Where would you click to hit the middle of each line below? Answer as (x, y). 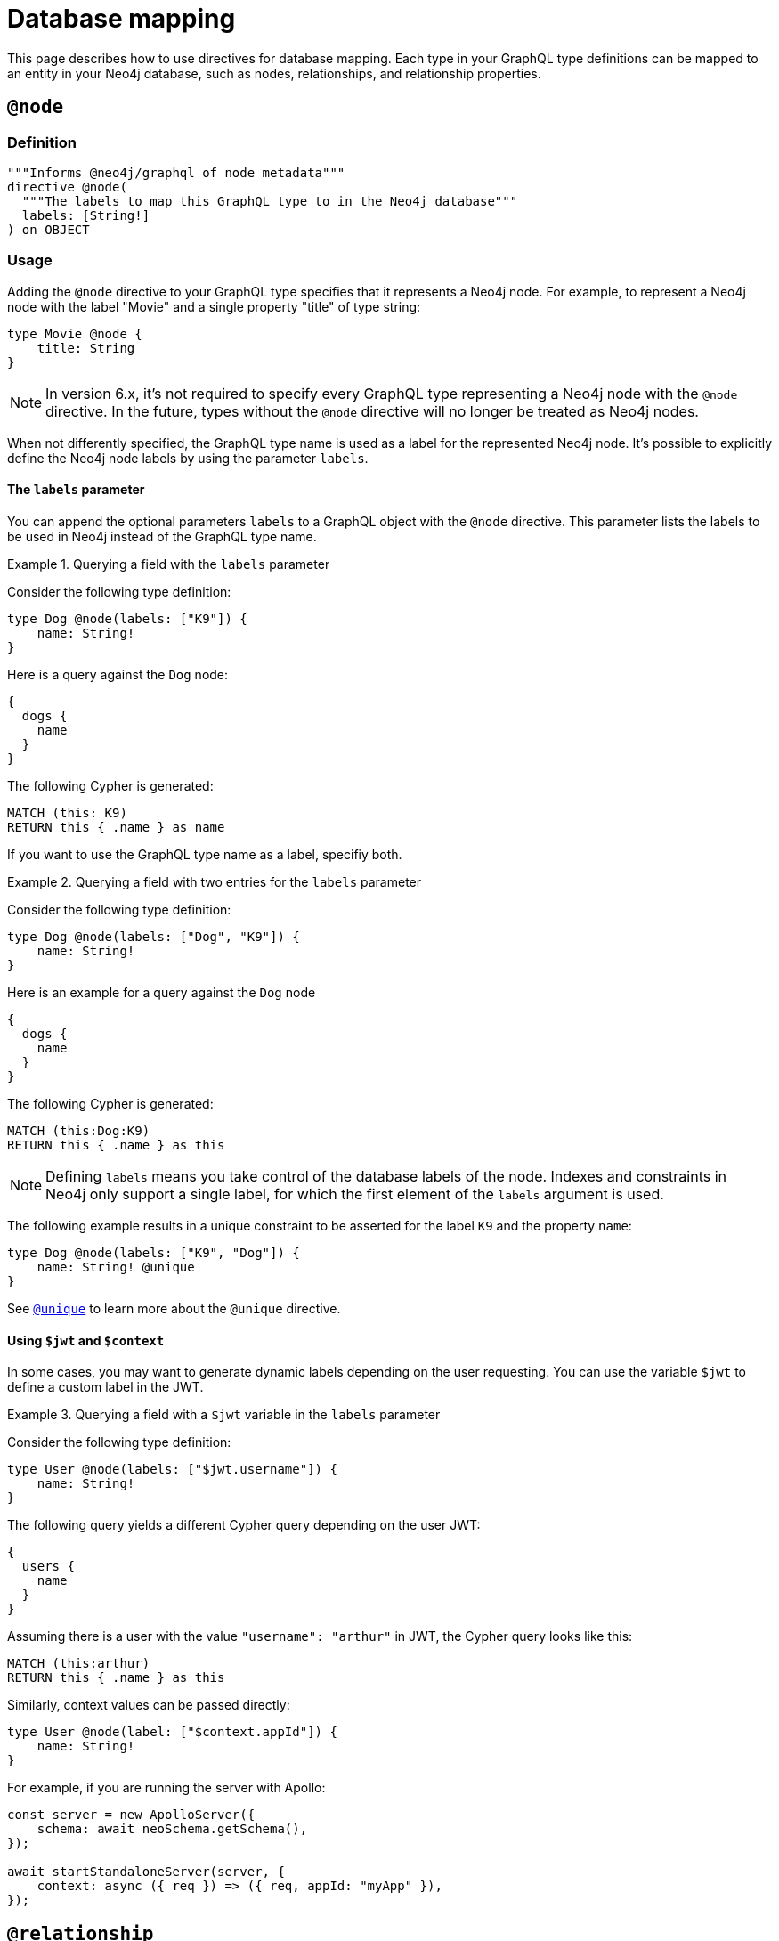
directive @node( (67, 187)
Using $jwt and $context (86, 1340)
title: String (86, 348)
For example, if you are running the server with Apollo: (166, 1788)
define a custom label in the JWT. (105, 1387)
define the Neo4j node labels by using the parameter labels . (188, 458)
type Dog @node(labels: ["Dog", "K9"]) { (154, 936)
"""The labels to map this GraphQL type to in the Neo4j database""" (270, 201)
